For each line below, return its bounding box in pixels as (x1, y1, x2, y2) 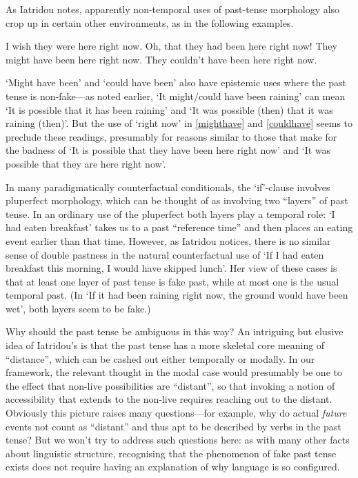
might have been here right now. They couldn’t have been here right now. (6, 52, 317, 66)
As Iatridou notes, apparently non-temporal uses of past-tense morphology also (6, 2, 340, 16)
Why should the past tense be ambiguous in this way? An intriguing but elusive (6, 324, 344, 339)
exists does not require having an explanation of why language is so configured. (6, 459, 340, 474)
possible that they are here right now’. (6, 156, 166, 170)
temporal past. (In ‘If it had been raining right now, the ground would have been (6, 288, 348, 302)
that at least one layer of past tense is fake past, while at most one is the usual (6, 274, 339, 288)
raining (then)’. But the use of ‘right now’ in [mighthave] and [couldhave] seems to (6, 116, 353, 130)
